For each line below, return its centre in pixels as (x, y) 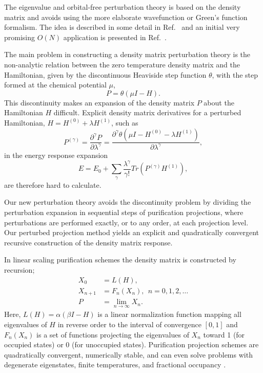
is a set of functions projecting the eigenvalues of (113, 334)
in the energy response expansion (56, 155)
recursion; (19, 270)
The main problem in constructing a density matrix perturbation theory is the (127, 54)
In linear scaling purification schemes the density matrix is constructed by (120, 260)
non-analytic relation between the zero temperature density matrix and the (122, 64)
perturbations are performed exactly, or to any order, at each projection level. (126, 222)
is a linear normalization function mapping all (169, 314)
